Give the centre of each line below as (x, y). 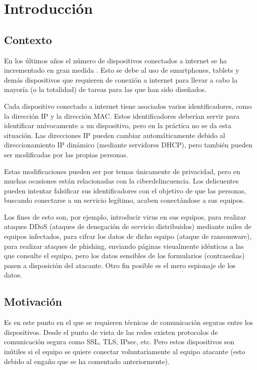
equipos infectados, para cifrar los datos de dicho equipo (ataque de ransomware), (128, 236)
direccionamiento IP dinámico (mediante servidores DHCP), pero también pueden (128, 145)
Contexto (28, 39)
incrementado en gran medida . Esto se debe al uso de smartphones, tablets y (122, 70)
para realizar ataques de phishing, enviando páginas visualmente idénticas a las (124, 246)
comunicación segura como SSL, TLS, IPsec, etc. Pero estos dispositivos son (119, 342)
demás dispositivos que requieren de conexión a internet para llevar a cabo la (121, 79)
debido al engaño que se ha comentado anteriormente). (87, 361)
